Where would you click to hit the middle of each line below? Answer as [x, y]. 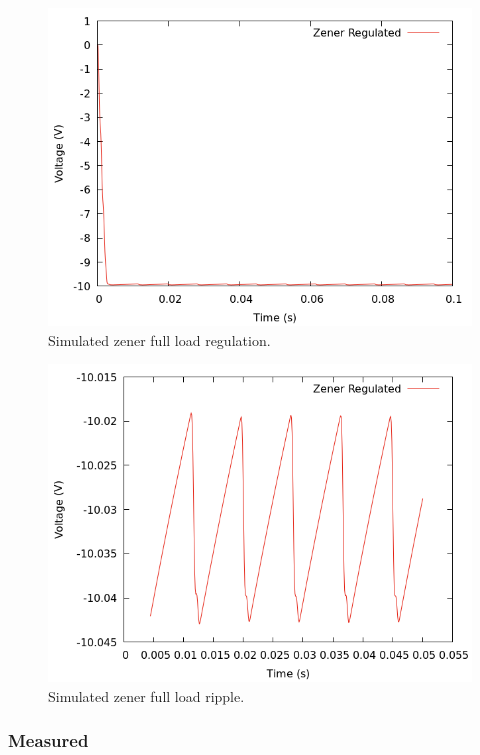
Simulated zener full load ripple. [146, 695]
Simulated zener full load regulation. [159, 339]
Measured [48, 740]
